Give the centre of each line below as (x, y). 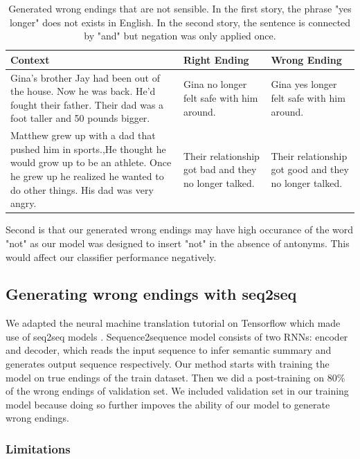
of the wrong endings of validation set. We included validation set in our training (177, 391)
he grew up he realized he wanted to (87, 176)
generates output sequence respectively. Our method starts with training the (168, 364)
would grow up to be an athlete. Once (91, 162)
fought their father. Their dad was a (87, 104)
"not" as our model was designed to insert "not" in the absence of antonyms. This (178, 243)
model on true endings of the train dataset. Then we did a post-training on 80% (175, 377)
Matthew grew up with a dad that (83, 135)
